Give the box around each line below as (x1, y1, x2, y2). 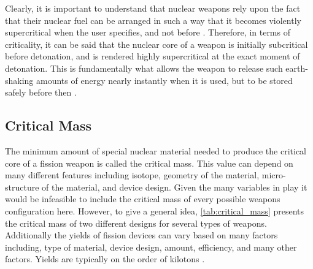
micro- (261, 169, 286, 181)
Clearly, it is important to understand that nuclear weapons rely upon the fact (5, 2, 301, 14)
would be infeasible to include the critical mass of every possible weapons (5, 192, 280, 205)
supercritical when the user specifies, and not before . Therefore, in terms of (5, 26, 290, 39)
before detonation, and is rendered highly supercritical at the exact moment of (5, 50, 300, 63)
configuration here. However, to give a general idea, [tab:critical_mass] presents (5, 204, 304, 217)
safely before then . (5, 86, 77, 99)
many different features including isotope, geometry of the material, (5, 169, 260, 181)
